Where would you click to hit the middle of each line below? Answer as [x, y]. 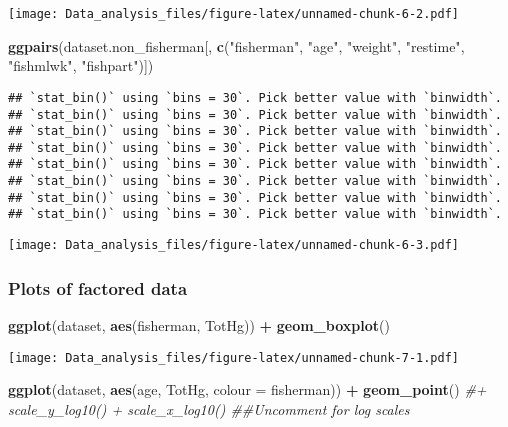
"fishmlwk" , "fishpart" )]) [81, 65]
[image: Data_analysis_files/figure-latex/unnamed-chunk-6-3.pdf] [234, 245]
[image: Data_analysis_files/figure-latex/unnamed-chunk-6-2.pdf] [234, 14]
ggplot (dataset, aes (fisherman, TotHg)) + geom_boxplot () [199, 324]
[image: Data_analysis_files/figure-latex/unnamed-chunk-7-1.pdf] [234, 357]
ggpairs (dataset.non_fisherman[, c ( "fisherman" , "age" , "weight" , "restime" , [236, 45]
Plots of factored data [98, 287]
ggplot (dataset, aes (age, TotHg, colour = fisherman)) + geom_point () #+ [247, 389]
